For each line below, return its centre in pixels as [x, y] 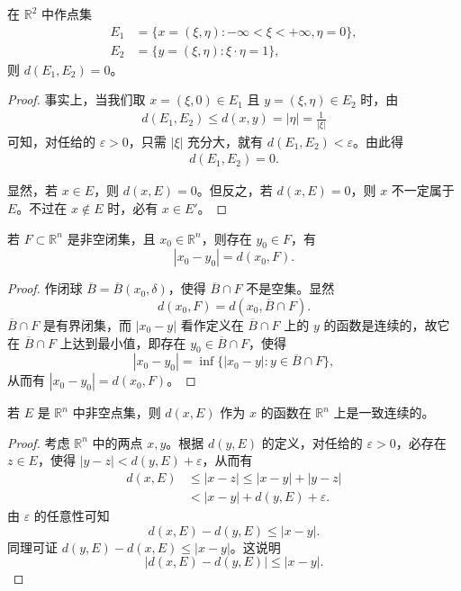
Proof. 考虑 [39, 442]
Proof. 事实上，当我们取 [77, 99]
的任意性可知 [72, 516]
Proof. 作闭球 [45, 288]
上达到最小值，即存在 [123, 342]
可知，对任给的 [51, 141]
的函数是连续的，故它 [387, 324]
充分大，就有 [226, 141]
